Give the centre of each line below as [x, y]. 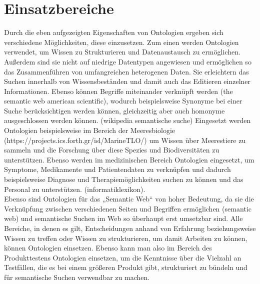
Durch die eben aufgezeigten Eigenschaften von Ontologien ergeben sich [114, 32]
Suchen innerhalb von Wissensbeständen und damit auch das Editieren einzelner [127, 81]
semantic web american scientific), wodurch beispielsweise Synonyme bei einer [123, 101]
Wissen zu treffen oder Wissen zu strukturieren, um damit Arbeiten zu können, [126, 238]
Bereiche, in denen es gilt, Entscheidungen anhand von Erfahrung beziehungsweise [130, 228]
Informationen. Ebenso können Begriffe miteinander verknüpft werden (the [118, 91]
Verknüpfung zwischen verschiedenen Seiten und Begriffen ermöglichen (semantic [128, 208]
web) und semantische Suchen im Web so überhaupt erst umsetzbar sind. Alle [123, 218]
